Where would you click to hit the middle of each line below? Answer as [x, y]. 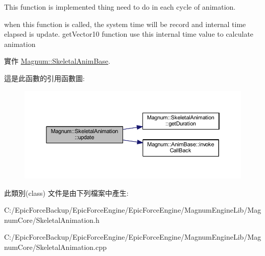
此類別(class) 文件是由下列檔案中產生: [66, 193]
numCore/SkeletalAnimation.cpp [55, 247]
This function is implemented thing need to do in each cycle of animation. [120, 7]
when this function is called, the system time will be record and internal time [125, 24]
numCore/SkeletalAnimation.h [52, 220]
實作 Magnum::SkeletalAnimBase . [57, 61]
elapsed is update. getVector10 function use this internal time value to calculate [129, 34]
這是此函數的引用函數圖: [44, 78]
